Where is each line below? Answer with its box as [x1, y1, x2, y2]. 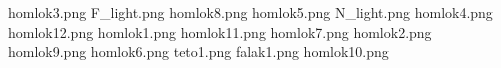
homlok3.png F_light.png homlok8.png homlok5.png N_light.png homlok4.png [8, 2, 493, 22]
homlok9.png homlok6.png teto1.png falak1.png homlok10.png [8, 41, 389, 62]
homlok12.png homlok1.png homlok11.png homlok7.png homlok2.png [8, 21, 432, 42]
